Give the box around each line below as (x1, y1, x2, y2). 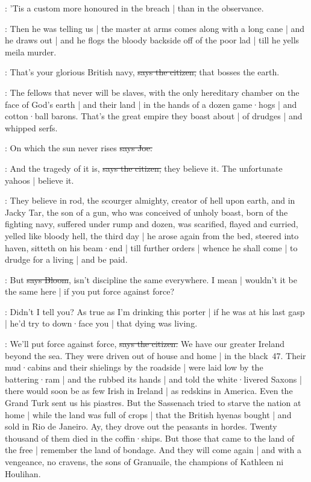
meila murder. (5, 45, 57, 58)
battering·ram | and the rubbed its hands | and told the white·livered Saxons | (5, 372, 302, 385)
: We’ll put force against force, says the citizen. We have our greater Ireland (5, 337, 285, 350)
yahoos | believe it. (5, 174, 74, 186)
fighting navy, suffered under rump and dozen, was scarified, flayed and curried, (5, 218, 298, 230)
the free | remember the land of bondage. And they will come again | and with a (5, 443, 302, 456)
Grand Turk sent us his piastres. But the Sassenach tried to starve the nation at (5, 396, 301, 409)
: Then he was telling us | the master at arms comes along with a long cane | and (5, 22, 304, 34)
